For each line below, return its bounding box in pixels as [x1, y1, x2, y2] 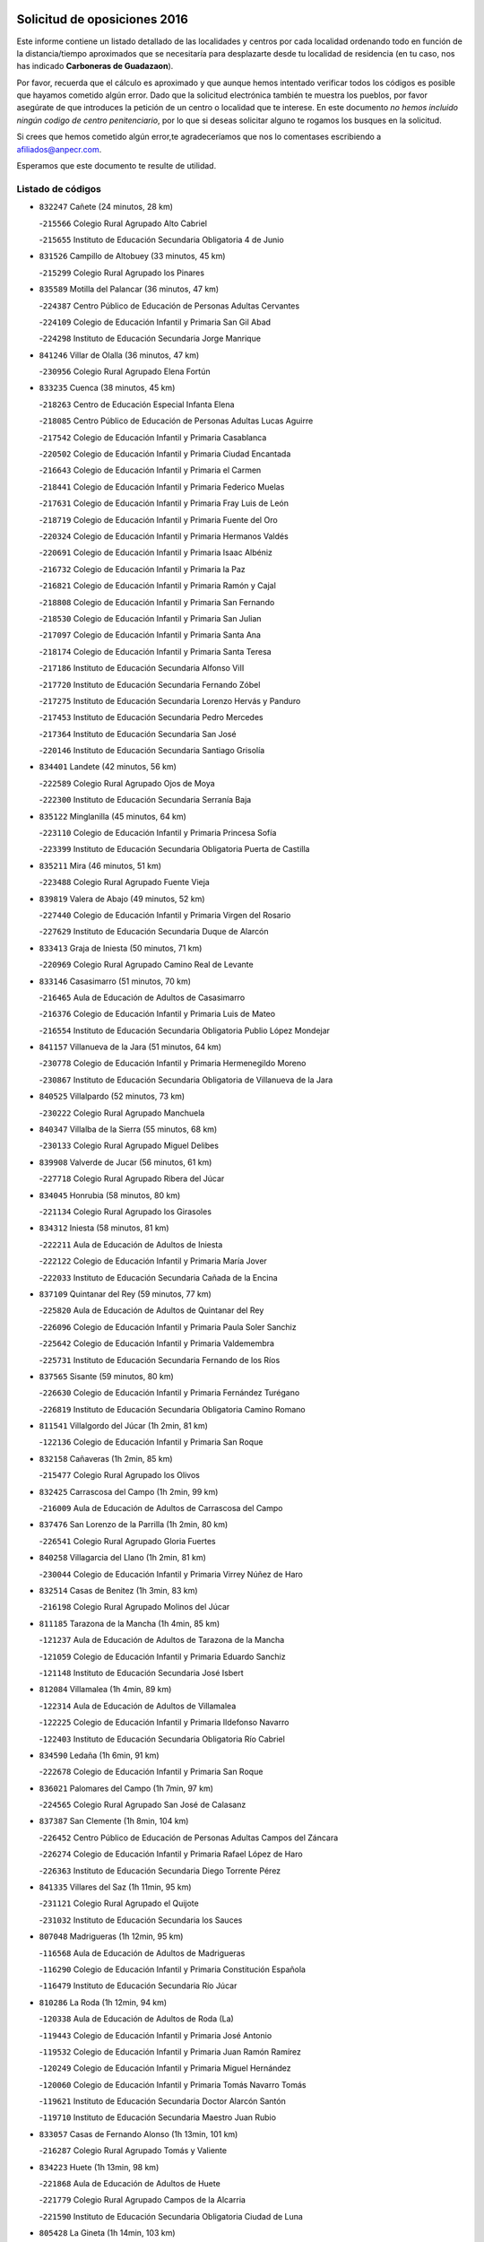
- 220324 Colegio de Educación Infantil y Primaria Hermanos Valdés [39, 530, 289, 542]
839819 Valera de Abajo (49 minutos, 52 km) [39, 893, 205, 904]
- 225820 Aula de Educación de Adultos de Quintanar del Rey [39, 1305, 264, 1316]
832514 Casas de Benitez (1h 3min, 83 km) [39, 1585, 198, 1595]
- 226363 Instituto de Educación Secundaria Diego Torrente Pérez [39, 1865, 281, 1876]
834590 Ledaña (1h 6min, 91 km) [39, 1750, 160, 1760]
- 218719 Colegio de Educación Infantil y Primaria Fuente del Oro [39, 514, 278, 525]
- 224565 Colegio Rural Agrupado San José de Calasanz [39, 1799, 246, 1811]
